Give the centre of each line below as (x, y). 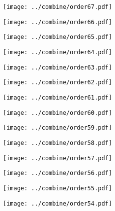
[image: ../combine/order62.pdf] (57, 83)
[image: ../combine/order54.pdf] (57, 203)
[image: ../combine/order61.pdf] (57, 97)
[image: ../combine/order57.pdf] (57, 158)
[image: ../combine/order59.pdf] (57, 128)
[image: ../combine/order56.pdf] (57, 173)
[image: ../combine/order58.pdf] (57, 143)
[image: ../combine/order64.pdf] (57, 52)
